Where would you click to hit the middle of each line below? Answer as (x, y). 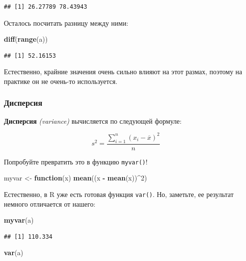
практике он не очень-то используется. (61, 81)
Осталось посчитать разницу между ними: (66, 23)
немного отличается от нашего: (50, 204)
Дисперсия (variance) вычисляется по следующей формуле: (93, 121)
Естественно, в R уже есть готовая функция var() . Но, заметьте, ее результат (119, 194)
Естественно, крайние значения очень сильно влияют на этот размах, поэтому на (123, 72)
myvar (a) (19, 220)
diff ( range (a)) (26, 39)
